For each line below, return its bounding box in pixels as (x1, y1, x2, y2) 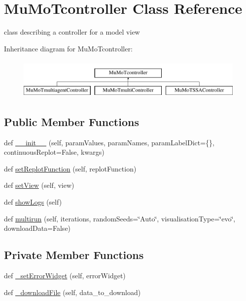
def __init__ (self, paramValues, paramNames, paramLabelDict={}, (4, 137, 214, 147)
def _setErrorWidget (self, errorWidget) (4, 270, 126, 281)
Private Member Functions (4, 247, 144, 262)
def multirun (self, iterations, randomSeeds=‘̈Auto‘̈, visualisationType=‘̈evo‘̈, (4, 213, 236, 223)
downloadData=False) (4, 223, 71, 233)
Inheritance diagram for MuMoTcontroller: (4, 43, 133, 53)
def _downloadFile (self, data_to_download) (4, 287, 141, 297)
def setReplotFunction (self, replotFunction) (4, 163, 137, 173)
